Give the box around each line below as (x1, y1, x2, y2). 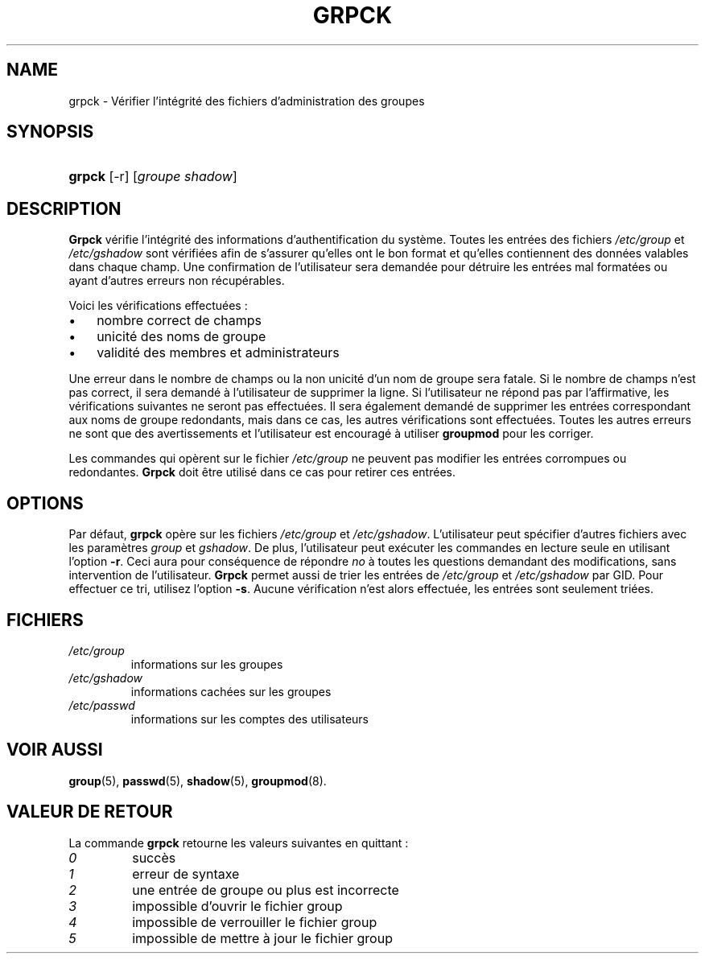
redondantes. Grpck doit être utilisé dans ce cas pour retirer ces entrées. (68, 465, 456, 480)
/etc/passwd (68, 698, 135, 712)
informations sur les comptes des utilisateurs (130, 711, 369, 726)
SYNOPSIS (6, 122, 94, 142)
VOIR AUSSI (6, 740, 103, 760)
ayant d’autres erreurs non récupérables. (68, 274, 285, 288)
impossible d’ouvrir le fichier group (132, 897, 343, 914)
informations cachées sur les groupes (130, 684, 332, 698)
